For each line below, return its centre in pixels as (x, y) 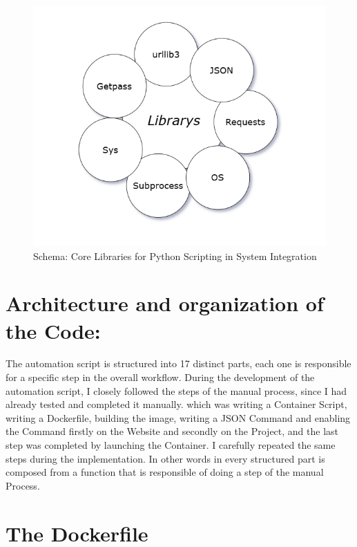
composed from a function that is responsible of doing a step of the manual (165, 472)
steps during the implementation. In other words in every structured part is (165, 458)
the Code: (53, 330)
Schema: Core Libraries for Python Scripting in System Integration (175, 256)
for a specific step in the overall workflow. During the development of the (160, 377)
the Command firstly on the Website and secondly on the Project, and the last (172, 431)
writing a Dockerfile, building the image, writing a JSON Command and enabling (178, 417)
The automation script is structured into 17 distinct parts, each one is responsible (178, 363)
